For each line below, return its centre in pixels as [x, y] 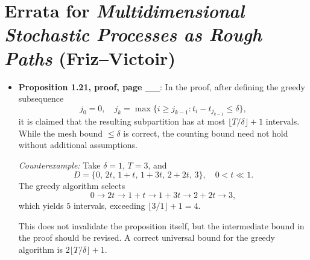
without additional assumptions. [78, 145]
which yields [41, 206]
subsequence [41, 98]
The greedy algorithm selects [72, 186]
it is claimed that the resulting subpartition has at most [122, 121]
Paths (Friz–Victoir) [90, 58]
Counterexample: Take [59, 165]
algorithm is [41, 249]
